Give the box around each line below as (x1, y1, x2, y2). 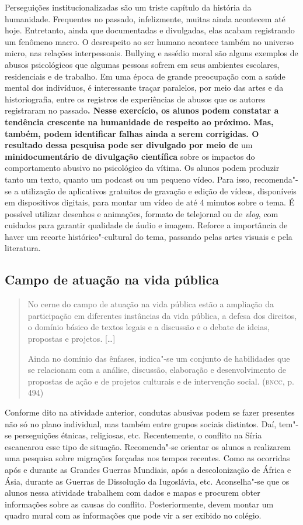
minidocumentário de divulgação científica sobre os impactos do (5, 150, 255, 162)
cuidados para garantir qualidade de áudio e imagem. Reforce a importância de (5, 219, 288, 231)
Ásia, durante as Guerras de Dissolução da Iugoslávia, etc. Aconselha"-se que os (5, 475, 290, 487)
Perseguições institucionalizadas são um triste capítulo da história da (5, 1, 252, 13)
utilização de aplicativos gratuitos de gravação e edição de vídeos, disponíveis (21, 184, 297, 197)
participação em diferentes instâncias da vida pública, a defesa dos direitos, (27, 309, 297, 321)
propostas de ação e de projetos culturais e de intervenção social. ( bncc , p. (27, 375, 294, 387)
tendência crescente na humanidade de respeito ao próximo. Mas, (5, 115, 274, 128)
